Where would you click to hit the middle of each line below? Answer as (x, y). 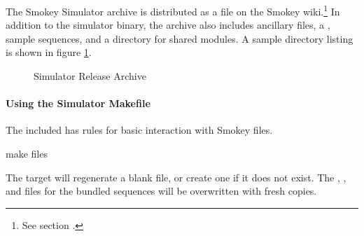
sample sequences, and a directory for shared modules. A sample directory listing (180, 38)
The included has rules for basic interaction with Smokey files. (139, 130)
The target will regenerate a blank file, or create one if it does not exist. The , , (176, 177)
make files (27, 154)
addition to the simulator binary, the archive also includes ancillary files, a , (168, 25)
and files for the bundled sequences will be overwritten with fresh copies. (161, 191)
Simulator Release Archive (90, 76)
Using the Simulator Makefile (78, 103)
